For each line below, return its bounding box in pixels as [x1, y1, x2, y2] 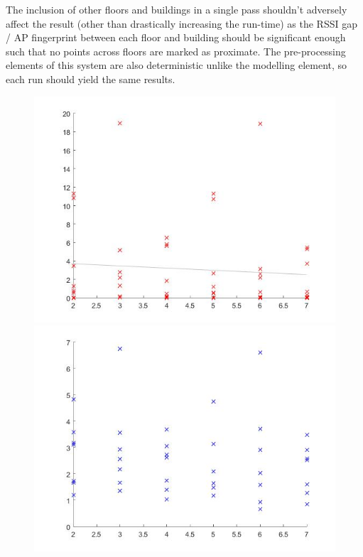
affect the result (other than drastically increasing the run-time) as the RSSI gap [6, 16, 357, 31]
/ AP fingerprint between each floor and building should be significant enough [6, 30, 346, 45]
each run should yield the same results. [6, 71, 175, 86]
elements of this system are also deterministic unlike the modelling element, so [6, 58, 347, 72]
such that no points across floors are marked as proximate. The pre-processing [6, 43, 346, 58]
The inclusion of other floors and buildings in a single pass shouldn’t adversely [6, 2, 347, 16]
